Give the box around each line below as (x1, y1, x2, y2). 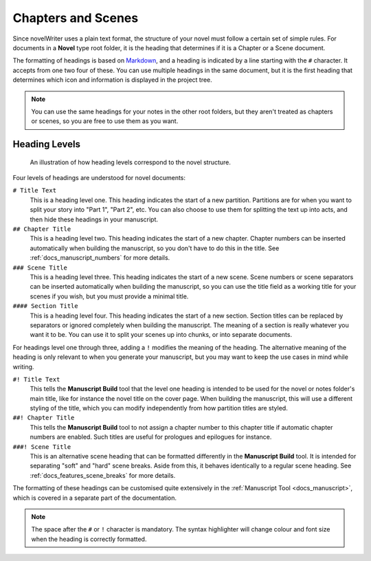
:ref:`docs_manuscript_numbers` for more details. (30, 254, 170, 262)
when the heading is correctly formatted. (31, 535, 147, 543)
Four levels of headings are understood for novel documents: (12, 174, 185, 182)
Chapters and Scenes (12, 10, 139, 25)
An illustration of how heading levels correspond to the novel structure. (30, 158, 232, 166)
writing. (12, 362, 34, 371)
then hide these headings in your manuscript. (30, 215, 158, 223)
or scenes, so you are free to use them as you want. (31, 117, 179, 125)
